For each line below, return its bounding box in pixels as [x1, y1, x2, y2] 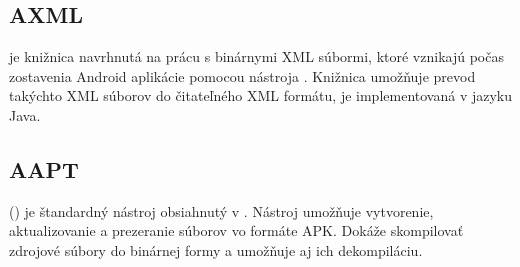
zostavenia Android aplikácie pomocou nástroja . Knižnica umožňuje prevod [9, 65, 476, 86]
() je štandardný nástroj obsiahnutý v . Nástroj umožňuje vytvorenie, [9, 200, 434, 221]
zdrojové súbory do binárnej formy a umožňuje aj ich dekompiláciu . [9, 239, 423, 260]
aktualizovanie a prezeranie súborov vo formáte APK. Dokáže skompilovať [9, 220, 464, 241]
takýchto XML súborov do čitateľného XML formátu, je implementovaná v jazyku [9, 85, 513, 106]
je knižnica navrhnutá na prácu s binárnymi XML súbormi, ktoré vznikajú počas [9, 46, 504, 67]
